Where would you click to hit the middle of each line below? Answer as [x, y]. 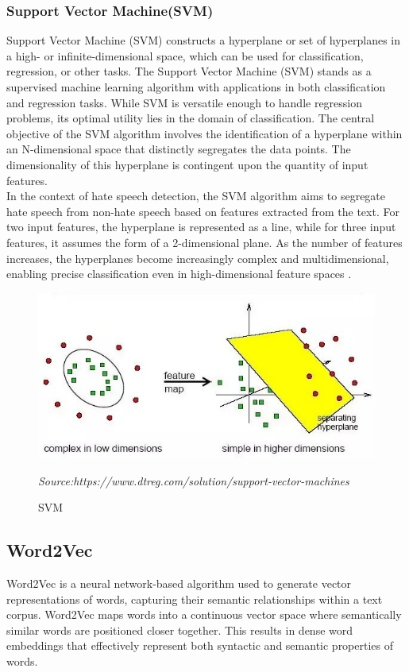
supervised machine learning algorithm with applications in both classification [196, 87]
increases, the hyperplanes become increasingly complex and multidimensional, [198, 258]
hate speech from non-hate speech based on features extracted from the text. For [203, 211]
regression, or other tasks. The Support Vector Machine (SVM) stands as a [189, 71]
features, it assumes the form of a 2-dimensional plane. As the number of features [204, 242]
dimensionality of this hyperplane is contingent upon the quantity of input [187, 164]
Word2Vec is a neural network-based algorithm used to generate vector [179, 583]
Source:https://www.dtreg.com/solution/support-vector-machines [194, 480]
